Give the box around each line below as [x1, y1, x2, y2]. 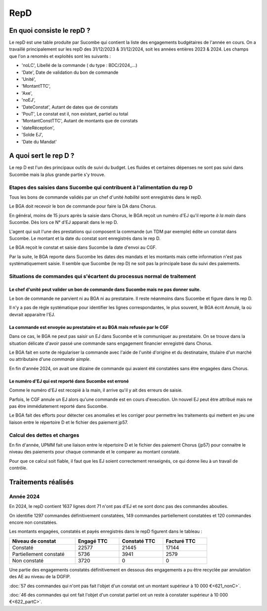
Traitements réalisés [9, 478, 74, 486]
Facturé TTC [166, 538, 196, 545]
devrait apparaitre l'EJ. [9, 311, 55, 317]
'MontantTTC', [21, 83, 51, 89]
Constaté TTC [122, 538, 156, 545]
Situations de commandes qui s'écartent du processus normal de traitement [9, 273, 196, 279]
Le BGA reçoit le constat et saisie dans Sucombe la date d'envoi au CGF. [9, 244, 157, 250]
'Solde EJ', [21, 132, 44, 138]
